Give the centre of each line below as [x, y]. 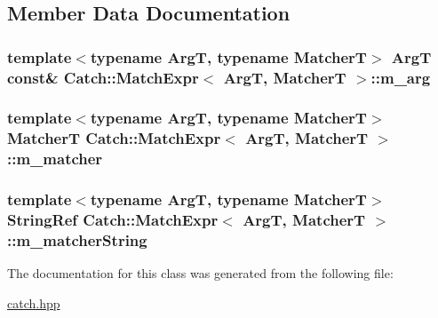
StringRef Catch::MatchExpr [113, 220]
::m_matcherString [77, 240]
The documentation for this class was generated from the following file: [200, 273]
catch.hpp [34, 302]
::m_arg [401, 77]
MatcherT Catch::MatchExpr [114, 138]
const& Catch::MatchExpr [103, 77]
